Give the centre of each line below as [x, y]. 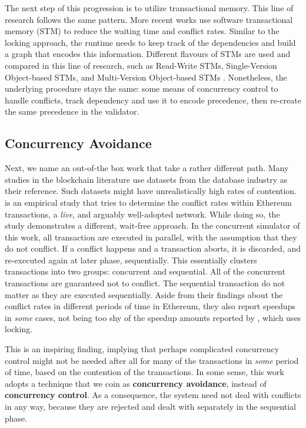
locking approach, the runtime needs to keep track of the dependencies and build [150, 42]
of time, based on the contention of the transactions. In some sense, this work [144, 372]
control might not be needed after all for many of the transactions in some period [152, 360]
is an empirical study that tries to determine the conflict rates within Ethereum [148, 202]
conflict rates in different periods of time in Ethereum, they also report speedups [150, 306]
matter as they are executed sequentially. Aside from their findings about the [144, 294]
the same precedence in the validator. [72, 111]
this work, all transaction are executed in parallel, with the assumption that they [151, 237]
